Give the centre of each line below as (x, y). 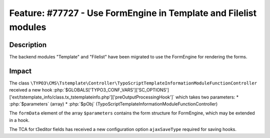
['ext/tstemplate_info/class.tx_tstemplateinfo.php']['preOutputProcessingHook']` (92, 97)
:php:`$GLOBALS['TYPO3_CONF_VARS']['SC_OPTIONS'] (111, 90)
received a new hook (31, 90)
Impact (20, 71)
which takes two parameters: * (207, 97)
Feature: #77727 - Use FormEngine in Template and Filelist (133, 13)
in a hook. (19, 120)
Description (28, 45)
